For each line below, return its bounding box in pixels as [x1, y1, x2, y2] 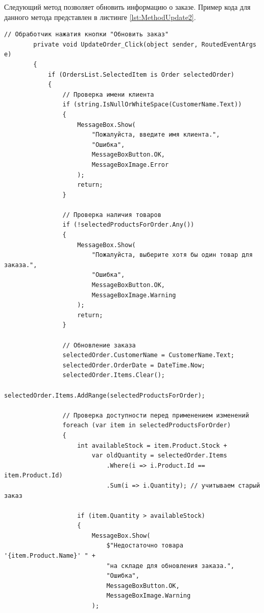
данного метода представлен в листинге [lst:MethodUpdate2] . [4, 11, 196, 22]
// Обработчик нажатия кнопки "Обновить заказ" [4, 31, 169, 38]
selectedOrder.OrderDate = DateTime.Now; [62, 361, 205, 369]
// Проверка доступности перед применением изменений [62, 411, 249, 419]
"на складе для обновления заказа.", [106, 562, 235, 570]
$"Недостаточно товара [106, 542, 183, 550]
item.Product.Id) [4, 472, 63, 479]
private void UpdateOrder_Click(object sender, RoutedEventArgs [33, 40, 256, 48]
